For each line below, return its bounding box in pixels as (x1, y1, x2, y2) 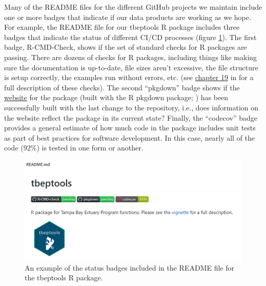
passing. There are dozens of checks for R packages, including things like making (4, 51, 257, 62)
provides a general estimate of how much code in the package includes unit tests (4, 122, 256, 133)
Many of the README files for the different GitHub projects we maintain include (4, 2, 262, 12)
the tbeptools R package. (25, 272, 103, 283)
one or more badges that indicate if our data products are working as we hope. (4, 11, 251, 22)
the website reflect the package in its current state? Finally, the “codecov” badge (4, 112, 257, 123)
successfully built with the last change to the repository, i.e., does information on (4, 102, 259, 112)
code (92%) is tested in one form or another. (4, 142, 144, 153)
